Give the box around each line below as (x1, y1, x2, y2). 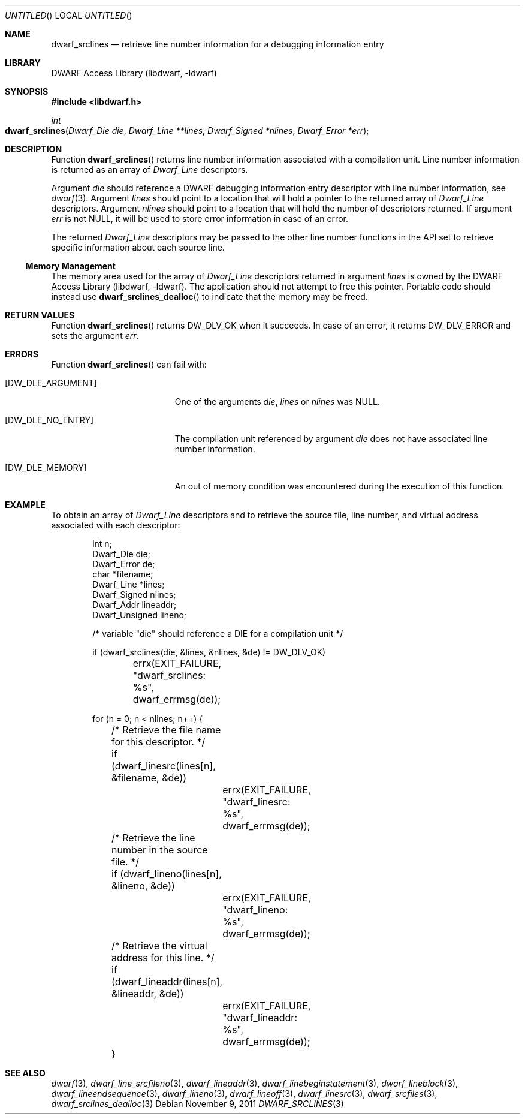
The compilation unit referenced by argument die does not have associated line (174, 434, 488, 444)
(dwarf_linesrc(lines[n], (111, 760, 216, 772)
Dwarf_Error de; (92, 559, 155, 569)
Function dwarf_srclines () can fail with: (51, 359, 207, 369)
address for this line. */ (111, 952, 215, 964)
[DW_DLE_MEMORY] (5, 462, 87, 473)
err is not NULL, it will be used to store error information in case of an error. (51, 213, 348, 224)
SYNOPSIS (5, 86, 49, 97)
